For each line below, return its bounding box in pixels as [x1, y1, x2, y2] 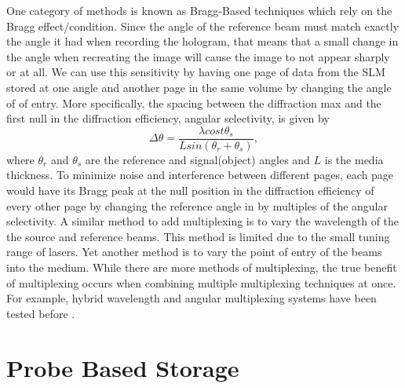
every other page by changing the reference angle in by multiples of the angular [6, 197, 388, 214]
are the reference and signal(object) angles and [85, 151, 310, 167]
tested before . [6, 305, 75, 321]
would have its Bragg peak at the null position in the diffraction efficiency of [6, 182, 374, 198]
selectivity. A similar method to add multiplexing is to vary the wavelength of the [6, 213, 400, 229]
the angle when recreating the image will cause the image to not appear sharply [6, 48, 390, 64]
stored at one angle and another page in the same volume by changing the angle [6, 79, 392, 95]
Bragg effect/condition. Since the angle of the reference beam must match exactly [6, 17, 400, 34]
